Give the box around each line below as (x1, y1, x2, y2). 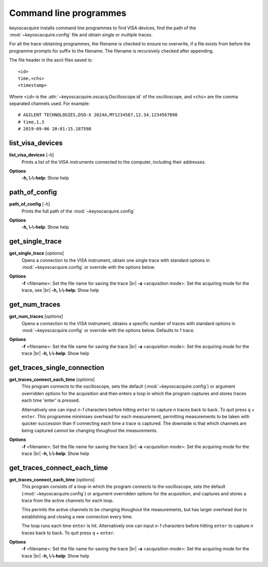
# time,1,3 (18, 119, 45, 124)
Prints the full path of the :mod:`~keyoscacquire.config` (21, 208, 135, 214)
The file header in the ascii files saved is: (9, 57, 93, 63)
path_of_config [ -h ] (9, 201, 51, 207)
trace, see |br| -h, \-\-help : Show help (21, 287, 99, 293)
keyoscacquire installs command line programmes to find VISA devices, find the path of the (9, 25, 196, 31)
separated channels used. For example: (9, 101, 90, 107)
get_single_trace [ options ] (9, 250, 64, 256)
